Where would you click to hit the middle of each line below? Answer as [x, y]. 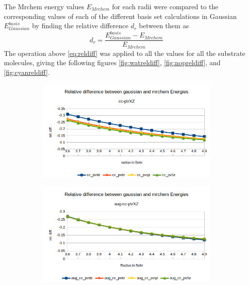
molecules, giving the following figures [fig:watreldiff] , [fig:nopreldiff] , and [112, 62]
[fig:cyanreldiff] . [27, 72]
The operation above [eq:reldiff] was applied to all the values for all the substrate [125, 53]
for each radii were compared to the [165, 6]
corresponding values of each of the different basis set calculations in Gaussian [120, 16]
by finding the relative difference [80, 26]
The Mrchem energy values [44, 6]
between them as [164, 26]
